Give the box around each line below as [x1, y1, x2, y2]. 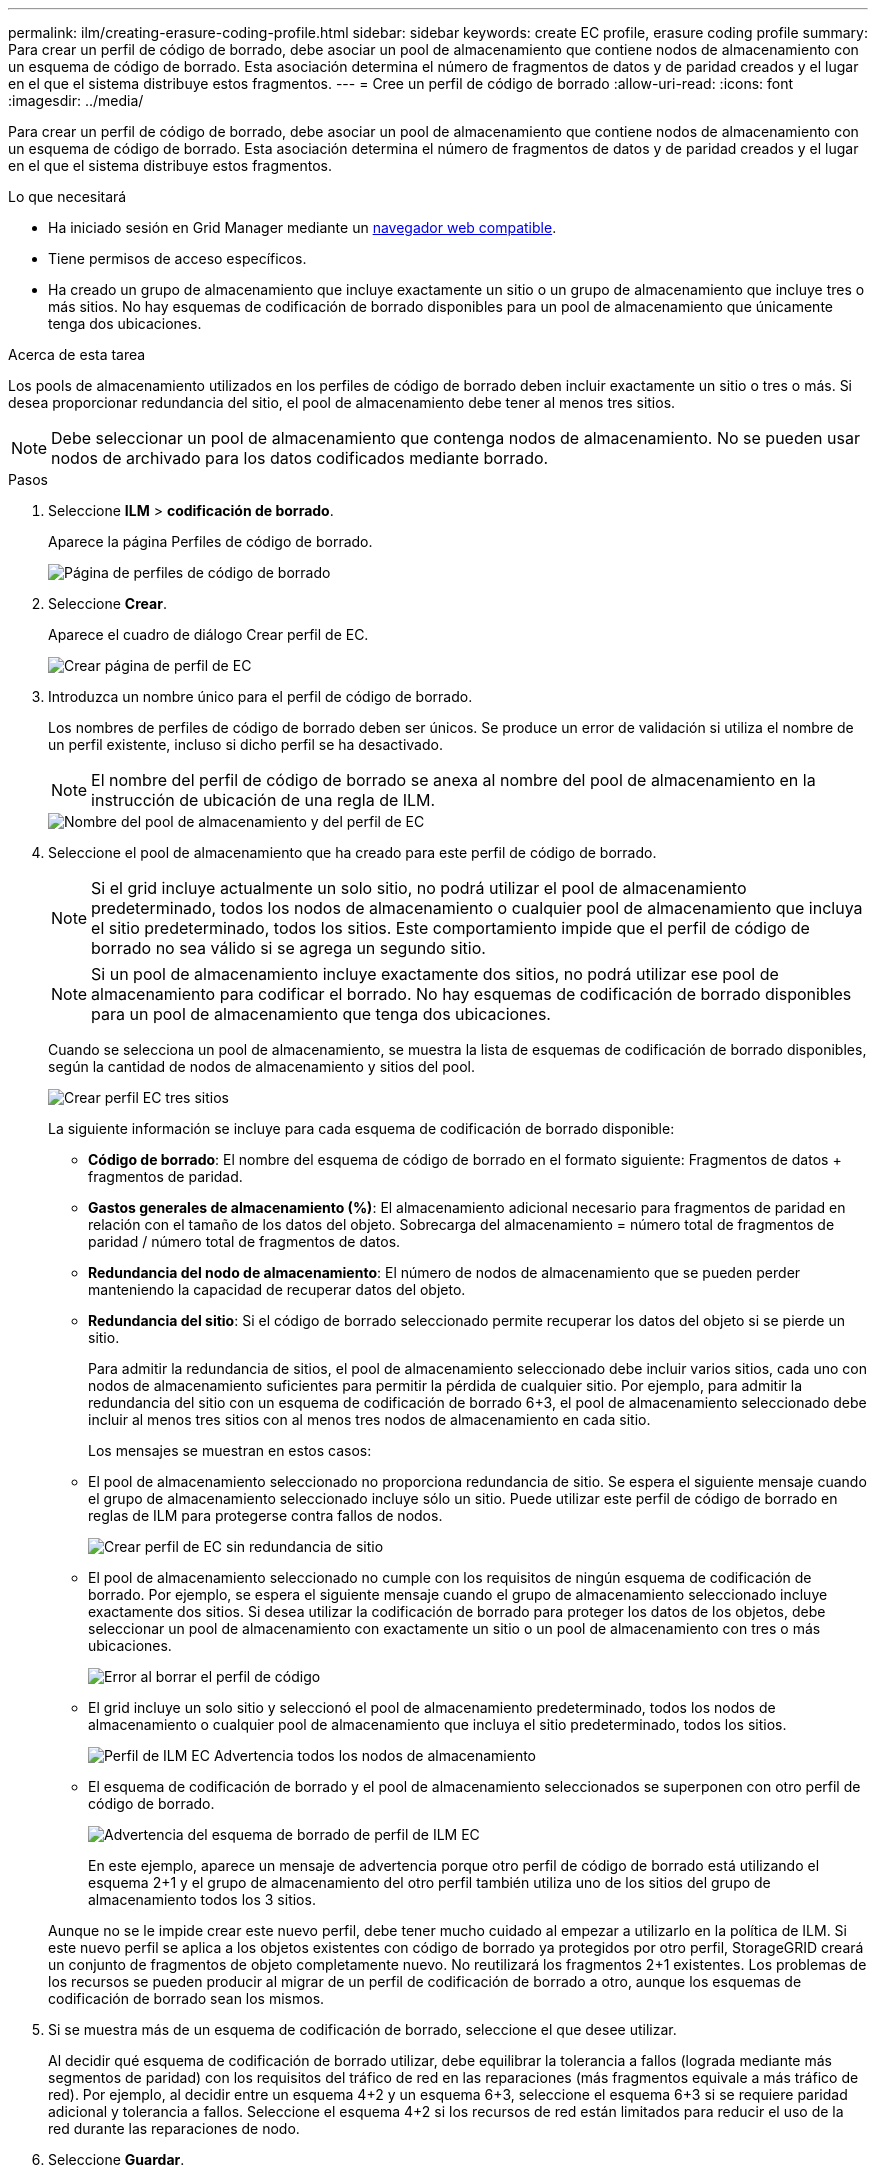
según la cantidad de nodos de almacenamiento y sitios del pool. [48, 1058, 475, 1075]
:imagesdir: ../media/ [8, 92, 144, 109]
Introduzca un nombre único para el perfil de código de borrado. [48, 688, 473, 705]
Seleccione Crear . [48, 595, 167, 612]
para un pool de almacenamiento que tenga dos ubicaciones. [91, 1004, 551, 1024]
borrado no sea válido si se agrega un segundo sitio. [91, 938, 486, 958]
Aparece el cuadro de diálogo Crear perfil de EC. [48, 626, 369, 643]
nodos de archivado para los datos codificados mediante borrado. [51, 448, 549, 468]
